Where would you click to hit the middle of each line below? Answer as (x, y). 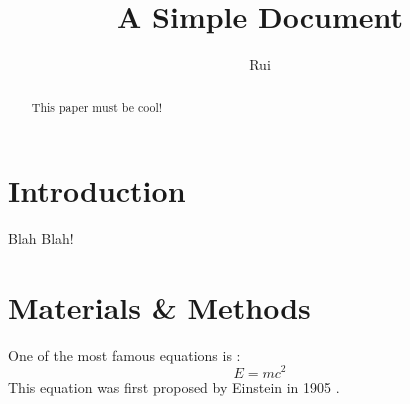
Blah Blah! (41, 238)
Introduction (97, 190)
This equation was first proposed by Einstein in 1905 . (174, 386)
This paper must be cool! (97, 106)
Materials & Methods (159, 306)
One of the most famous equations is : (124, 354)
